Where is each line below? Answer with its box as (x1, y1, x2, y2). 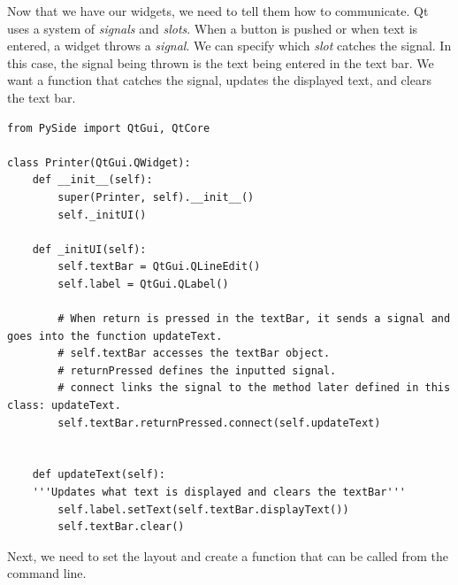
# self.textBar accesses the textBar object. (57, 347, 331, 360)
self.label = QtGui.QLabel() (57, 277, 229, 290)
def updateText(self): (32, 468, 165, 481)
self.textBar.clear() (57, 520, 185, 534)
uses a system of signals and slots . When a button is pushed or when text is (7, 19, 418, 37)
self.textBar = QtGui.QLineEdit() (57, 260, 261, 273)
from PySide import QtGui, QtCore (7, 121, 210, 135)
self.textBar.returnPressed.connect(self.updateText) (57, 416, 381, 429)
